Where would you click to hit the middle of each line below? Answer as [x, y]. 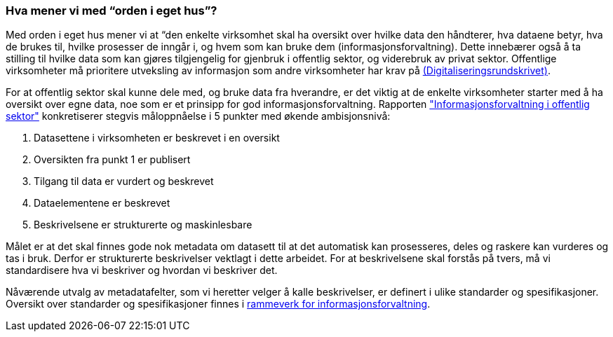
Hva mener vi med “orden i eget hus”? [112, 11]
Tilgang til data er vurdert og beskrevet [124, 181]
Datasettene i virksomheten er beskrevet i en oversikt [157, 138]
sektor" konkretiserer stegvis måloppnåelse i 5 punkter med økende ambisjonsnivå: [198, 116]
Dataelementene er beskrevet [102, 203]
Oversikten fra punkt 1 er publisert [112, 160]
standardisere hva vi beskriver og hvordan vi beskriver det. [142, 270]
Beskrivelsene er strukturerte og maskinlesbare [143, 225]
